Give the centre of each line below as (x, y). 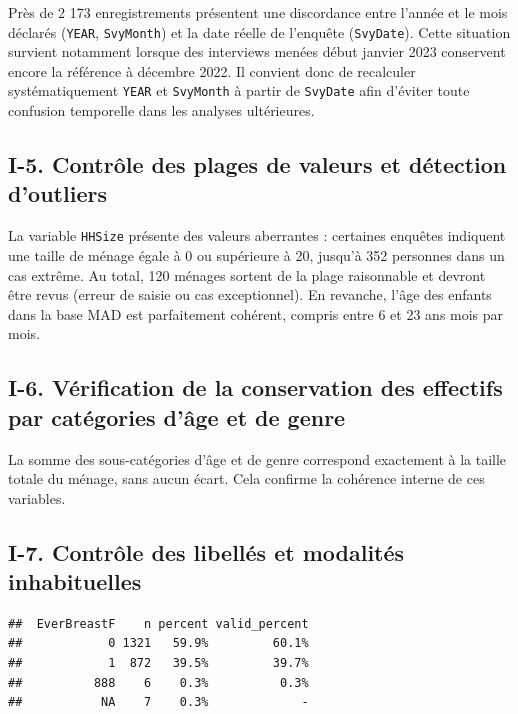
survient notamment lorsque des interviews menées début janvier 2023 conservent (257, 51)
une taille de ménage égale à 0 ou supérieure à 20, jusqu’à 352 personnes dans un (256, 254)
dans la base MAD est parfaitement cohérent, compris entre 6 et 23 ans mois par (256, 313)
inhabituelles (75, 581)
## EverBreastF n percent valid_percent (158, 623)
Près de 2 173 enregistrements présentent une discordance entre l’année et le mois (258, 12)
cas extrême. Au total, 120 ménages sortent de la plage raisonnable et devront (247, 274)
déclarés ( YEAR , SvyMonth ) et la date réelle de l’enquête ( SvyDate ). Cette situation (259, 31)
